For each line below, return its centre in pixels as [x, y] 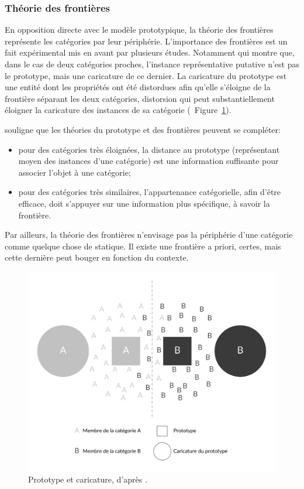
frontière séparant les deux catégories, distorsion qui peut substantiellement [140, 98]
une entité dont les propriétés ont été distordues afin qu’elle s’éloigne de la [138, 87]
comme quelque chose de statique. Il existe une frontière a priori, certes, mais [143, 246]
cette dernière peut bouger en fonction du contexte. [97, 257]
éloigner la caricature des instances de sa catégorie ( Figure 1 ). [118, 110]
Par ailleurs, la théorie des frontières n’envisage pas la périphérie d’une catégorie [149, 235]
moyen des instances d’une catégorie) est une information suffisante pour [148, 161]
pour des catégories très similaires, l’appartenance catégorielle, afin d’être [150, 192]
